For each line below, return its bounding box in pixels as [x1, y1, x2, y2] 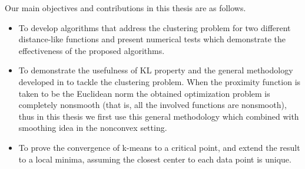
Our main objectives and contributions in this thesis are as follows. [5, 2, 246, 13]
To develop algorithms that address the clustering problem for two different [18, 21, 291, 33]
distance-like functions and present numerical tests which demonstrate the [18, 33, 286, 45]
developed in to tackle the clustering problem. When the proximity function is [18, 75, 301, 87]
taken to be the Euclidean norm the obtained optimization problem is [18, 87, 270, 99]
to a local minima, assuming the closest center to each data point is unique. [18, 153, 291, 165]
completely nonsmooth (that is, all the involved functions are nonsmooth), [18, 99, 287, 111]
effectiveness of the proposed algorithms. [18, 44, 165, 56]
